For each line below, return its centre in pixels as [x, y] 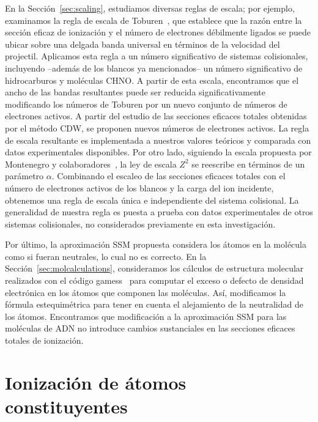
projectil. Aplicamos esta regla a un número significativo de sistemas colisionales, [157, 56]
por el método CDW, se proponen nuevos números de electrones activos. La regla [157, 128]
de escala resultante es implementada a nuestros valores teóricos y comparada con [158, 140]
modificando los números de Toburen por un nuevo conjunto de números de [146, 104]
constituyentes [66, 406]
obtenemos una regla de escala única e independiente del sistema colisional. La [152, 200]
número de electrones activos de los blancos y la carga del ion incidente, [139, 187]
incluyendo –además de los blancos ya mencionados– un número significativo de [154, 68]
